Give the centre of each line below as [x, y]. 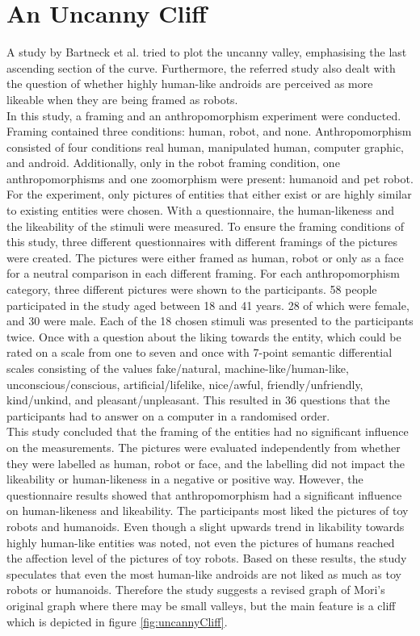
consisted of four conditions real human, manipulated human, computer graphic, [205, 146]
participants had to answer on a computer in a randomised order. [168, 415]
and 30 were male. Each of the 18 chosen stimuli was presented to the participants [210, 321]
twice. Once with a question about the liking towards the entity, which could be [204, 336]
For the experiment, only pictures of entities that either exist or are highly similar [209, 194]
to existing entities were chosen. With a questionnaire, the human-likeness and [201, 210]
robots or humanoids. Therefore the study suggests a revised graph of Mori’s [196, 590]
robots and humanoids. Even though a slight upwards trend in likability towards [206, 526]
